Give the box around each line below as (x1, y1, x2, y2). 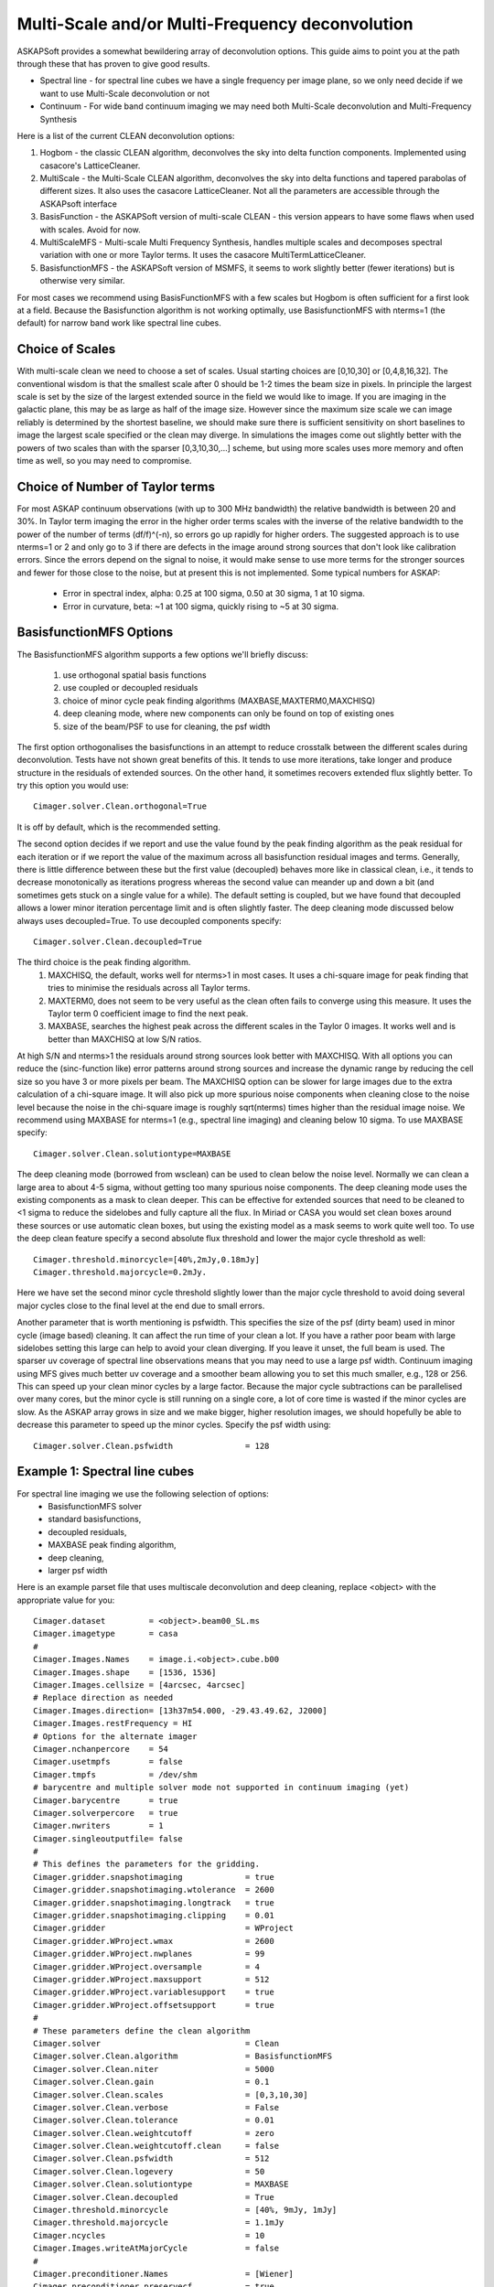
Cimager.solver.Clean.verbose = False (33, 2102, 279, 2112)
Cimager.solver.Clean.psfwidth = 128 (33, 1441, 270, 1451)
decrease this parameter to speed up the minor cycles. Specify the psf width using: (16, 1419, 331, 1431)
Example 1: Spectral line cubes (16, 1464, 195, 1479)
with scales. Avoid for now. (39, 224, 141, 235)
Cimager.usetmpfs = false (33, 1756, 183, 1767)
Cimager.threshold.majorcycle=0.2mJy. (33, 1267, 208, 1277)
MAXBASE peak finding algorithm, (48, 1540, 177, 1551)
